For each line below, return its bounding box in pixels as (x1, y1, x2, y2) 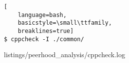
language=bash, (18, 11, 67, 18)
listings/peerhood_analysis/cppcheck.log (4, 49, 125, 60)
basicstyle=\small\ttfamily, (18, 19, 112, 27)
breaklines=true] (18, 27, 74, 34)
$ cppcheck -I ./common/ (4, 35, 84, 43)
